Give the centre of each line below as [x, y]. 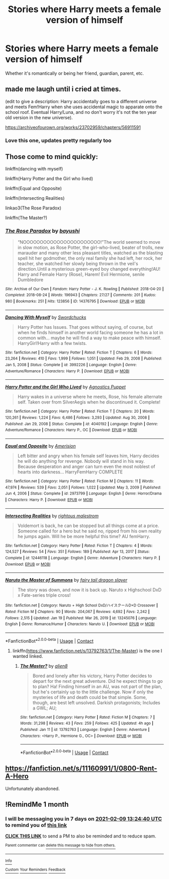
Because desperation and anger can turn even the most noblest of [86, 467]
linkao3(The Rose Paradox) [33, 208]
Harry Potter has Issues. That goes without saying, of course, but [85, 327]
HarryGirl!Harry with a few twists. [52, 343]
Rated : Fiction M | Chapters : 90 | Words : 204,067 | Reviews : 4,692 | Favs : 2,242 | [77, 611]
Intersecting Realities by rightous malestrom [52, 516]
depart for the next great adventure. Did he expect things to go [98, 681]
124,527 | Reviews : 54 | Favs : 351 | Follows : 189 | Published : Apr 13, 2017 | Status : [77, 552]
